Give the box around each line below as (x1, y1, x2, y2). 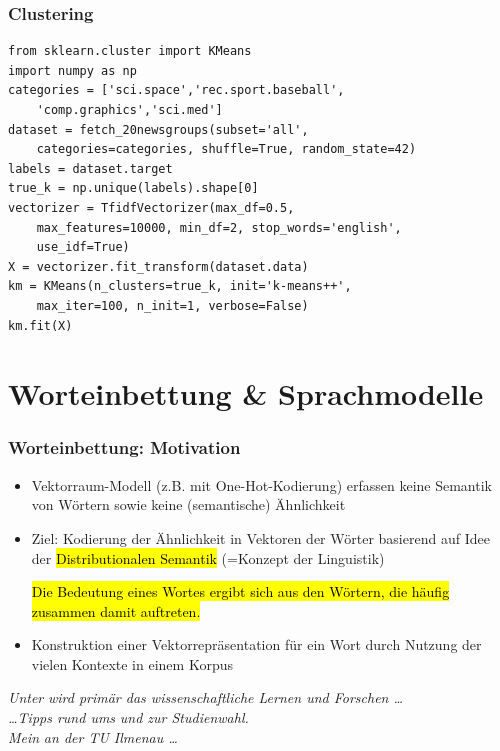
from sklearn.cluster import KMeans (8, 44, 252, 59)
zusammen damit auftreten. (31, 600, 201, 621)
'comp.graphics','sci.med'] (36, 103, 223, 117)
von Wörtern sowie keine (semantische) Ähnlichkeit (31, 494, 346, 515)
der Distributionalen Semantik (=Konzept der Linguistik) (31, 547, 385, 568)
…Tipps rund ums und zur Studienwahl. (8, 707, 249, 728)
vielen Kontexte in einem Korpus (31, 653, 233, 674)
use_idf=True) (36, 240, 130, 255)
